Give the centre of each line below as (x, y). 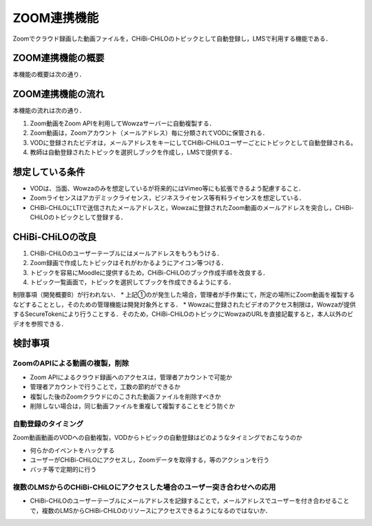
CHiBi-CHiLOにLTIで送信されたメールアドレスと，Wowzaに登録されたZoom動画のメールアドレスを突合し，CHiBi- (192, 207)
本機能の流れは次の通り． (49, 111)
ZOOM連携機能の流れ (59, 94)
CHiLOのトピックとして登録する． (78, 217)
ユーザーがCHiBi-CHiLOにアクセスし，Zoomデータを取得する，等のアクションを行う (150, 460)
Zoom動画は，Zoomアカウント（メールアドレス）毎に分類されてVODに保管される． (149, 133)
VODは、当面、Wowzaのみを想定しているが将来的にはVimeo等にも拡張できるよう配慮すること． (167, 188)
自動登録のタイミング (48, 423)
